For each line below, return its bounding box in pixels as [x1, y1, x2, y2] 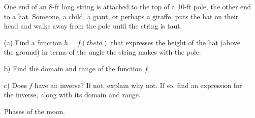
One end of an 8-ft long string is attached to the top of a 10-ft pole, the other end [4, 1, 251, 11]
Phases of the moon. [4, 106, 65, 116]
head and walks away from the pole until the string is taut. [4, 21, 182, 31]
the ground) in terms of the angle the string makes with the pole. [4, 47, 201, 57]
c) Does [4, 80, 27, 90]
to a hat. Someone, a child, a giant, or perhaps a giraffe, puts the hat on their [4, 11, 239, 21]
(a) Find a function [4, 37, 62, 47]
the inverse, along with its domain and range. [4, 89, 141, 100]
